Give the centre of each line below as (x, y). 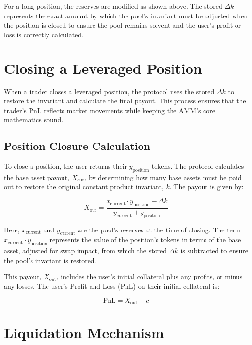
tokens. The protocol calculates (198, 166)
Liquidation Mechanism (84, 333)
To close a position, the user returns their (66, 166)
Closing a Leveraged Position (103, 68)
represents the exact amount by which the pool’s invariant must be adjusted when (126, 15)
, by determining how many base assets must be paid (163, 177)
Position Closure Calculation (77, 146)
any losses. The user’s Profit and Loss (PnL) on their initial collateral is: (112, 286)
